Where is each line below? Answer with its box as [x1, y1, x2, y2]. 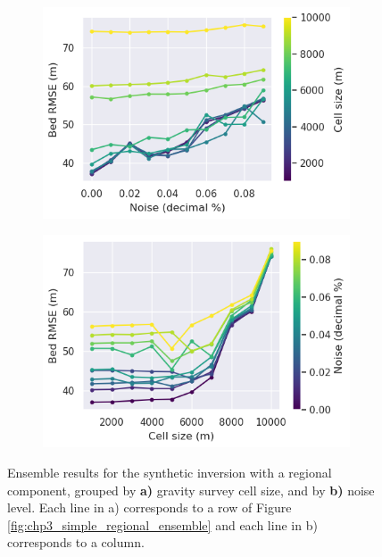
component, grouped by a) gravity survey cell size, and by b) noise [7, 480, 375, 499]
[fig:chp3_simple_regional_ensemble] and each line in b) [7, 515, 318, 534]
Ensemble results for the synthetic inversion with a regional [7, 462, 332, 481]
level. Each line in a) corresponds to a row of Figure [7, 498, 292, 517]
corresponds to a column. [7, 533, 145, 552]
